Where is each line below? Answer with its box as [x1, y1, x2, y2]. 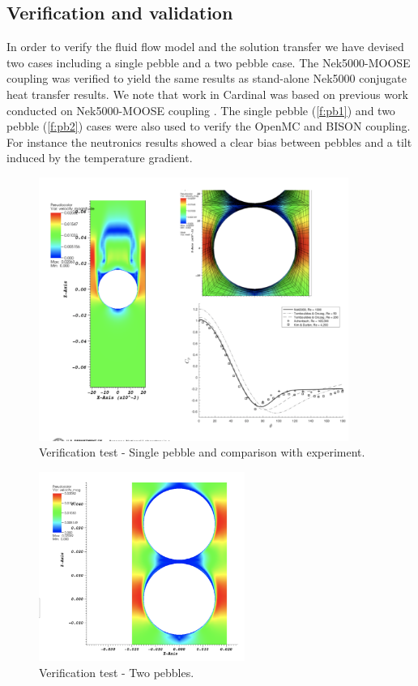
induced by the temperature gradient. [6, 149, 193, 166]
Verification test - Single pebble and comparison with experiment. [39, 444, 365, 461]
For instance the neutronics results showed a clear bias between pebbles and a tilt [6, 133, 412, 150]
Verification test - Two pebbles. [39, 663, 194, 680]
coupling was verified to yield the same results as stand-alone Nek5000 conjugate [6, 70, 407, 87]
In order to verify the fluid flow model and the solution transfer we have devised [6, 38, 404, 55]
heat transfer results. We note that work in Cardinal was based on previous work [6, 85, 408, 102]
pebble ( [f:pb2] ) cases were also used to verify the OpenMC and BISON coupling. [6, 118, 411, 135]
